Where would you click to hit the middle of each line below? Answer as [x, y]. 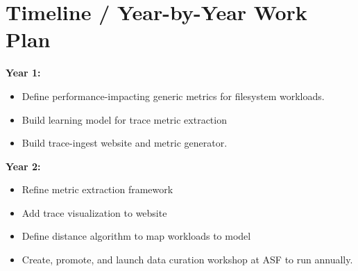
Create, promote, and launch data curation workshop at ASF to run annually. [187, 260]
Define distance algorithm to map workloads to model [136, 236]
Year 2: [23, 166]
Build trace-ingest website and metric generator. [125, 143]
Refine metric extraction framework [97, 189]
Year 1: [23, 73]
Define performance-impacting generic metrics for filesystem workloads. [173, 96]
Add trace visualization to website [94, 212]
